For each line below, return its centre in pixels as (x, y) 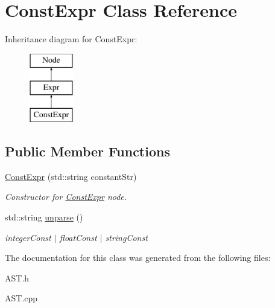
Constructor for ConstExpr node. (66, 197)
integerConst (28, 237)
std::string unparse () (44, 217)
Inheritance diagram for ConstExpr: (71, 39)
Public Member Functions (87, 151)
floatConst (78, 237)
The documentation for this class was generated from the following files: (138, 258)
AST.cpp (21, 298)
